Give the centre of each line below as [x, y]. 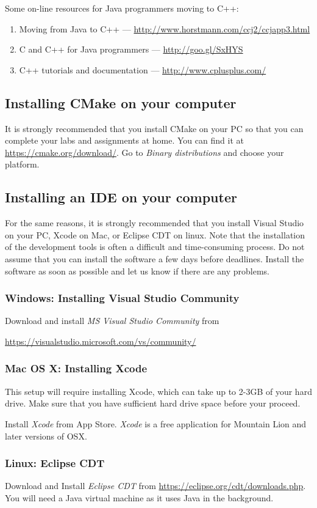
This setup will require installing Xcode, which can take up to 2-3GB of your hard [158, 391]
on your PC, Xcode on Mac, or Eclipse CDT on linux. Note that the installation [155, 234]
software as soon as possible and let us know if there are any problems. [137, 271]
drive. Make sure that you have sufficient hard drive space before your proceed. [153, 403]
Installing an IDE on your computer [121, 197]
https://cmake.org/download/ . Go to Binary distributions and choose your [144, 152]
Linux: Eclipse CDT [55, 463]
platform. [22, 164]
